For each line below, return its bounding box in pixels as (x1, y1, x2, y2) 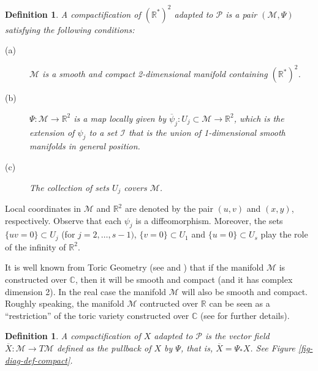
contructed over (140, 297, 199, 310)
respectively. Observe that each (5, 214, 121, 227)
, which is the (233, 111, 284, 124)
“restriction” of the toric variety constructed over (5, 309, 189, 321)
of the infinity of (5, 240, 66, 253)
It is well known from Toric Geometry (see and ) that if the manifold (5, 261, 264, 274)
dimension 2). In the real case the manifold (5, 285, 167, 298)
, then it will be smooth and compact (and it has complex (75, 273, 293, 286)
